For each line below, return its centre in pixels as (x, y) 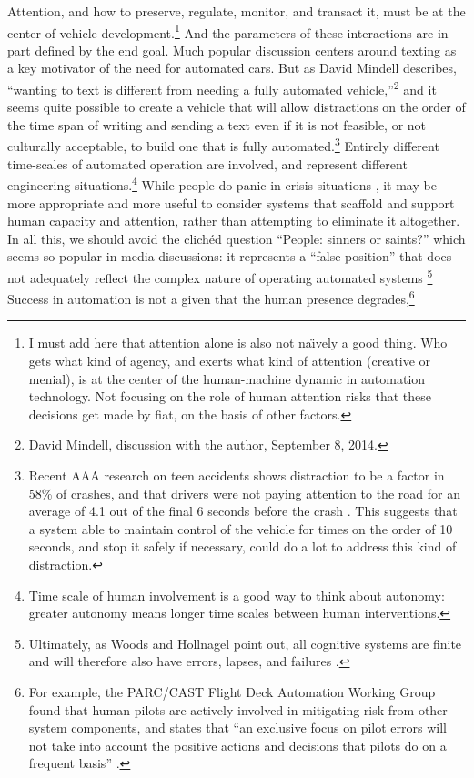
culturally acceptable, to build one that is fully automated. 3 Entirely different (223, 145)
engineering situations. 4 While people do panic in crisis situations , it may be (222, 183)
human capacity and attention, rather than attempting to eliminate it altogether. (234, 221)
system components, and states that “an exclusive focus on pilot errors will (237, 727)
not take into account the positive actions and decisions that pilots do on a (237, 745)
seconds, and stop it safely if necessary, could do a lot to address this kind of (242, 546)
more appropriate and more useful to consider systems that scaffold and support (231, 202)
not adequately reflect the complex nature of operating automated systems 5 (220, 276)
